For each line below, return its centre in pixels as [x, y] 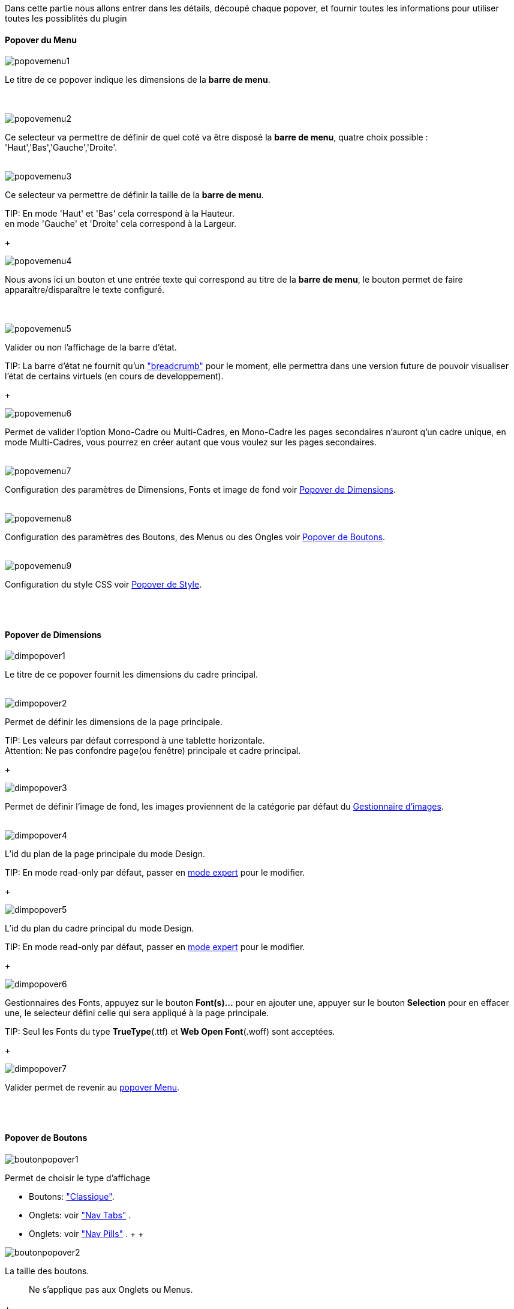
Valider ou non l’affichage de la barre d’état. [91, 348]
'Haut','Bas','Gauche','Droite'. [61, 148]
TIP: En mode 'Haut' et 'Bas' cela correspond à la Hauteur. [120, 214]
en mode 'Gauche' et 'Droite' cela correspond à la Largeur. [121, 224]
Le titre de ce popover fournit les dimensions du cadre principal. [132, 675]
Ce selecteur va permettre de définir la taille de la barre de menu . [134, 195]
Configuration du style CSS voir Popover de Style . [103, 585]
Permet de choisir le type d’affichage [78, 1178]
